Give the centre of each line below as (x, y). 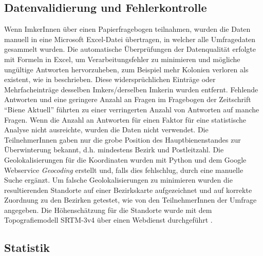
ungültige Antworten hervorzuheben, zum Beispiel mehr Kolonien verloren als (126, 69)
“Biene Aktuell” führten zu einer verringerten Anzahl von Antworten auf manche (132, 109)
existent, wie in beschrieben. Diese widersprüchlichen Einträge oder (110, 79)
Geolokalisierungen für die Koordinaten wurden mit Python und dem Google (125, 159)
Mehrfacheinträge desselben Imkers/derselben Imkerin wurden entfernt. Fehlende (131, 89)
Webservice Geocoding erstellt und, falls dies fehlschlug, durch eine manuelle (124, 170)
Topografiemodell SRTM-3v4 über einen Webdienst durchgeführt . (108, 220)
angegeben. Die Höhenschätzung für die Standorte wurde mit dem (108, 210)
